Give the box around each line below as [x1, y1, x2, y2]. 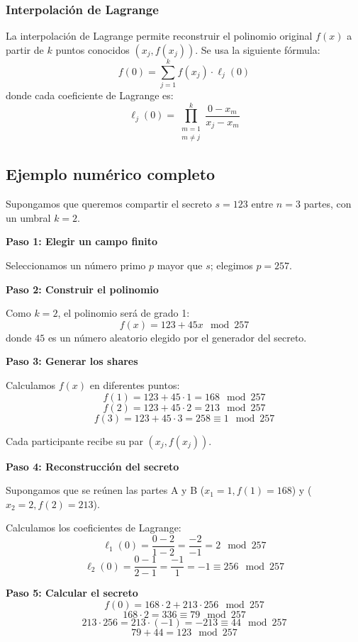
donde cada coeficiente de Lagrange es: [6, 87, 174, 102]
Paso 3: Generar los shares [6, 354, 138, 368]
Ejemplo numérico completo [6, 163, 216, 185]
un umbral [6, 210, 51, 225]
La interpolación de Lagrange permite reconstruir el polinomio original [6, 28, 313, 43]
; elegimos [210, 258, 253, 273]
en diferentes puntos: [89, 378, 180, 393]
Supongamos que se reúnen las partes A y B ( [6, 483, 205, 497]
